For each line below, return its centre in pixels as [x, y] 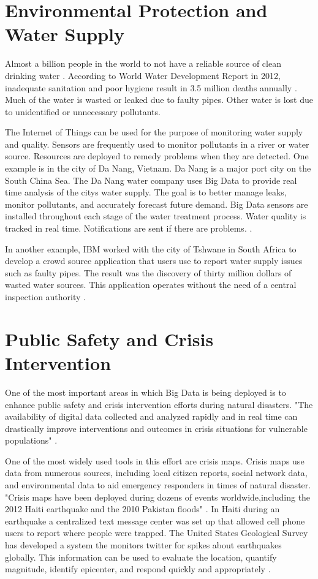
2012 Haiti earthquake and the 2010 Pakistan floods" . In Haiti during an [142, 509]
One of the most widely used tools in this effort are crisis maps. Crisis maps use [155, 460]
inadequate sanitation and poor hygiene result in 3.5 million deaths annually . [151, 87]
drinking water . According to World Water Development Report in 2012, [143, 75]
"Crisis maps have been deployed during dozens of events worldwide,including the [158, 497]
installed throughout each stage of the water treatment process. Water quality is [156, 216]
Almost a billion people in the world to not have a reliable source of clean [143, 63]
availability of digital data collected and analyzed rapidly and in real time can [151, 416]
